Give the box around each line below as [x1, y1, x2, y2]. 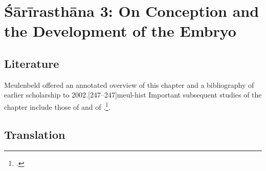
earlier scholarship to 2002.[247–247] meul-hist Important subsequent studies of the [4, 89, 262, 100]
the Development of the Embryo [4, 20, 236, 41]
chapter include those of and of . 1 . [4, 100, 110, 112]
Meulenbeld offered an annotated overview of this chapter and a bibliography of [4, 79, 254, 90]
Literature [4, 55, 59, 71]
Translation [4, 126, 65, 142]
